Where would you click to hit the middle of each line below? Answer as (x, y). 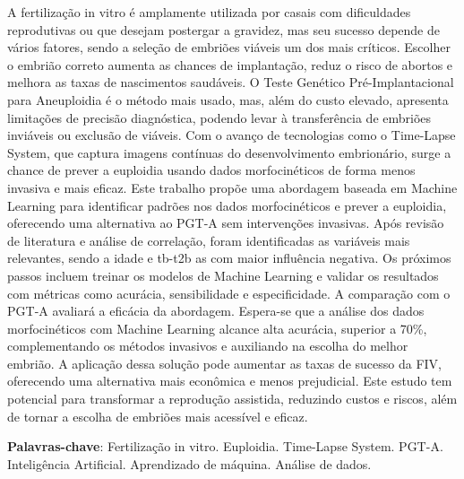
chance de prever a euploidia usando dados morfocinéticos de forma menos (211, 170)
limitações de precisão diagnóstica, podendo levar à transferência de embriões (219, 117)
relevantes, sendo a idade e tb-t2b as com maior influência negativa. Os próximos (229, 258)
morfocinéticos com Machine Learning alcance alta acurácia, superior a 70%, (217, 328)
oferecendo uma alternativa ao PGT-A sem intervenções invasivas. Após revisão (226, 223)
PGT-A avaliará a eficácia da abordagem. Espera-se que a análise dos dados (216, 311)
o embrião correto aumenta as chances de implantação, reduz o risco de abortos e (230, 64)
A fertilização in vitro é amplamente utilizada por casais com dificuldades (209, 12)
